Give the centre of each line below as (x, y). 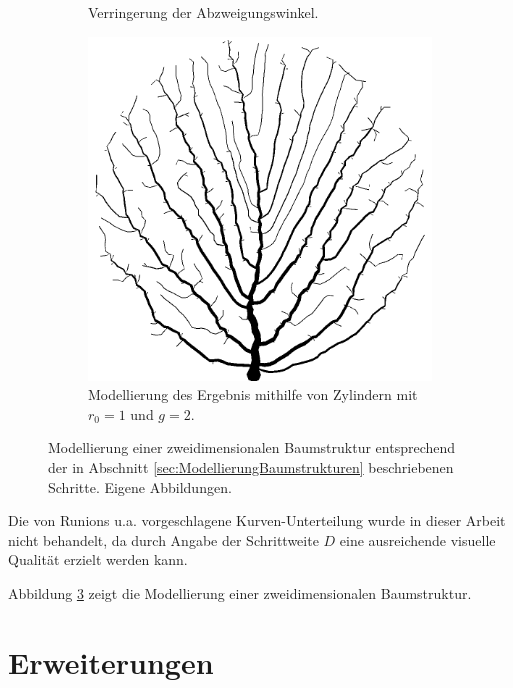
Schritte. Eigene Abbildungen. (140, 486)
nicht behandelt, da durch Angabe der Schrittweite (163, 539)
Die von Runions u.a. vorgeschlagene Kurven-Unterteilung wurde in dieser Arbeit (257, 520)
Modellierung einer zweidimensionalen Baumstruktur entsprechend (252, 447)
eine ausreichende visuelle (417, 539)
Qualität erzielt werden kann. (98, 559)
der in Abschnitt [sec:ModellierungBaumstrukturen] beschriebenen (251, 466)
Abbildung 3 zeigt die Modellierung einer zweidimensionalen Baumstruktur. (240, 592)
